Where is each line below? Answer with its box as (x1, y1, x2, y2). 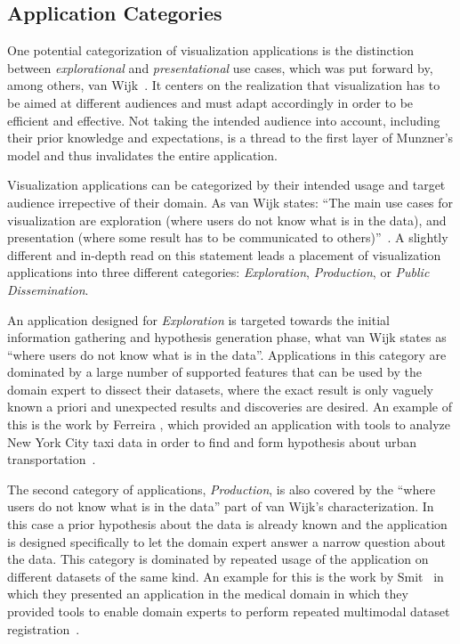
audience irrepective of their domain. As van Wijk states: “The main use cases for (7, 192, 454, 211)
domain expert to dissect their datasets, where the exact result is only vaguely (7, 379, 433, 398)
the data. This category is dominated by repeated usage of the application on (7, 550, 429, 568)
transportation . (7, 450, 96, 469)
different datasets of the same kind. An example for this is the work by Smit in (7, 567, 444, 585)
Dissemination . (7, 280, 89, 298)
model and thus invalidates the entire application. (7, 145, 278, 164)
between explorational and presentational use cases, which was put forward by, (7, 58, 433, 77)
